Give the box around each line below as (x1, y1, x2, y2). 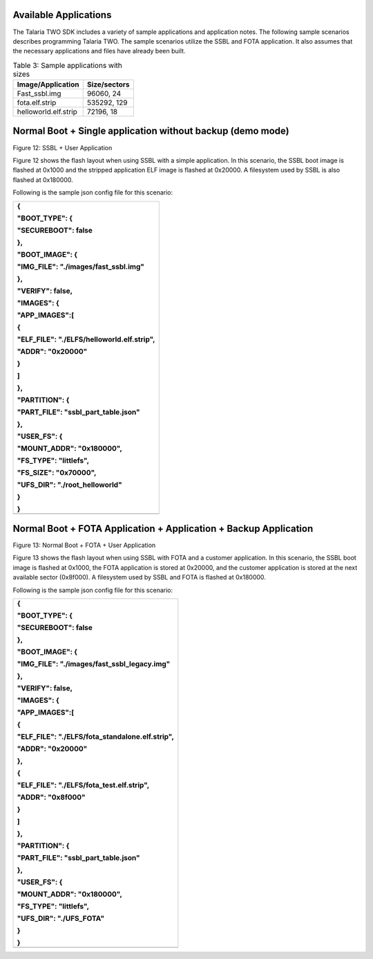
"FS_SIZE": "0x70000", (17, 467, 97, 477)
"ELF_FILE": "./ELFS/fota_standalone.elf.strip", (17, 732, 174, 741)
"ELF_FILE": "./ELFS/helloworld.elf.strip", (17, 334, 155, 344)
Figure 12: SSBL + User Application (12, 143, 113, 152)
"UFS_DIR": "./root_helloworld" (17, 480, 122, 490)
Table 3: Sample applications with (12, 60, 122, 70)
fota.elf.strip (17, 98, 57, 107)
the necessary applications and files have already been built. (12, 47, 186, 55)
